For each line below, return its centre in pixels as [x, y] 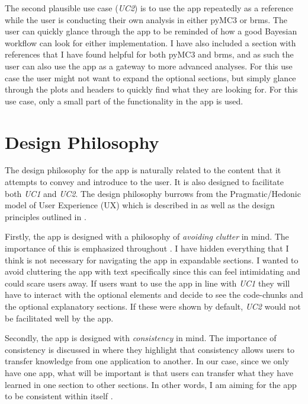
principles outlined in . [46, 216]
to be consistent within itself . [59, 396]
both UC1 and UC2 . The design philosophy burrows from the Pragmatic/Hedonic [153, 193]
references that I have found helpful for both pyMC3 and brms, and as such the [149, 54]
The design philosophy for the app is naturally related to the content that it [143, 170]
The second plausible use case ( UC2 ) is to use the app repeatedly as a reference [149, 8]
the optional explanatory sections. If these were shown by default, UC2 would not [153, 306]
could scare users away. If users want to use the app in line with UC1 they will [147, 283]
